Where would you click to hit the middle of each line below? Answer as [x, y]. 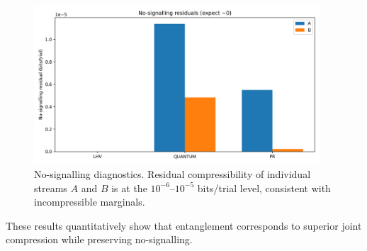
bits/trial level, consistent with [264, 188]
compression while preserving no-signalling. [99, 239]
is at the [129, 188]
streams [51, 188]
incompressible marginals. [90, 202]
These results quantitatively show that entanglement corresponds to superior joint [184, 225]
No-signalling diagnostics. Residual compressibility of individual [173, 174]
